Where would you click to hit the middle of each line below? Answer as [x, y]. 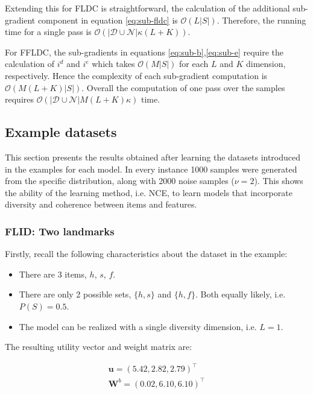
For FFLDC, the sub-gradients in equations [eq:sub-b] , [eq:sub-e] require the [144, 52]
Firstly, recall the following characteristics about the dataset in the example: [146, 254]
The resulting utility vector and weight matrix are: [99, 347]
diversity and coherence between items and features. [101, 204]
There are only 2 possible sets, [75, 294]
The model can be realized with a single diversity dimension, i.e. [138, 326]
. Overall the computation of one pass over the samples [183, 87]
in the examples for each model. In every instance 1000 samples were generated [151, 169]
